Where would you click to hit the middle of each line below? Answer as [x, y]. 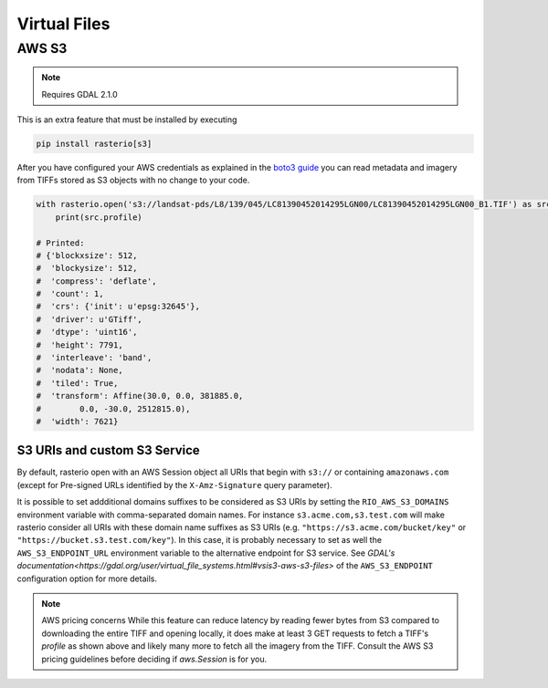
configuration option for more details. [87, 579]
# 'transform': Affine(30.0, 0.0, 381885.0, [140, 396]
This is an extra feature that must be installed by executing [127, 120]
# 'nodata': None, [79, 370]
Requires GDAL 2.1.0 [79, 94]
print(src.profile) [99, 217]
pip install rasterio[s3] [94, 143]
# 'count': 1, [70, 294]
